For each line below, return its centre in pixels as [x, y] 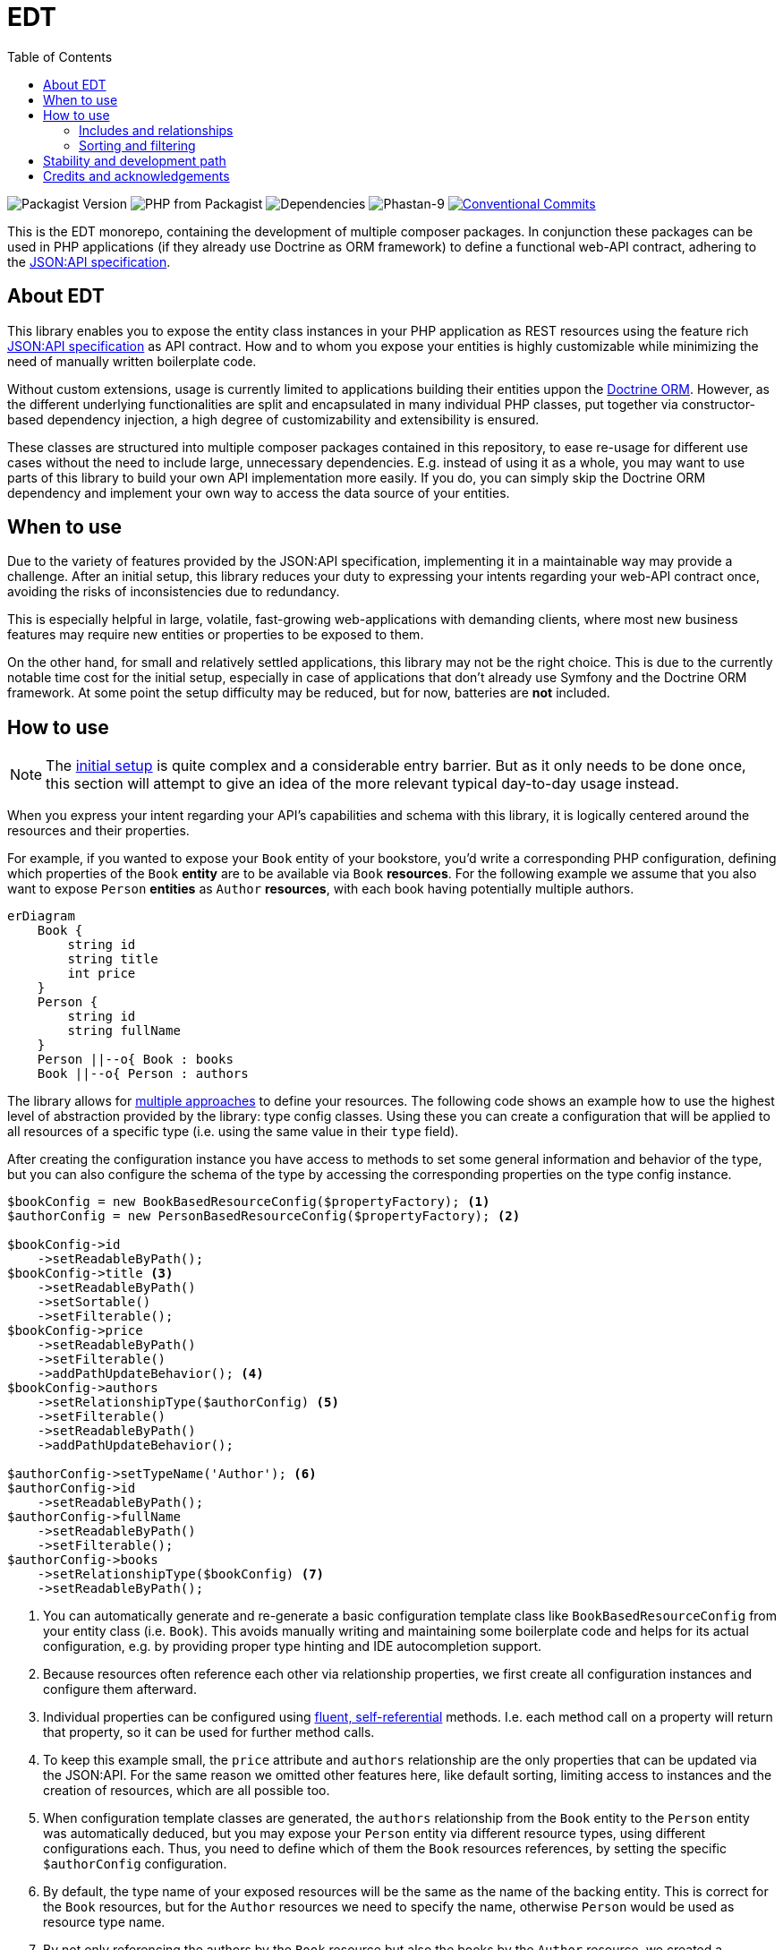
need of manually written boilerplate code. [132, 361]
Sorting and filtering [137, 145]
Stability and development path [135, 160]
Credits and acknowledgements [136, 175]
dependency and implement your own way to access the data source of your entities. [259, 492]
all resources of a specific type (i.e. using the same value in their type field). [233, 1132]
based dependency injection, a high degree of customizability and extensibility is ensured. [273, 419]
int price [102, 974]
